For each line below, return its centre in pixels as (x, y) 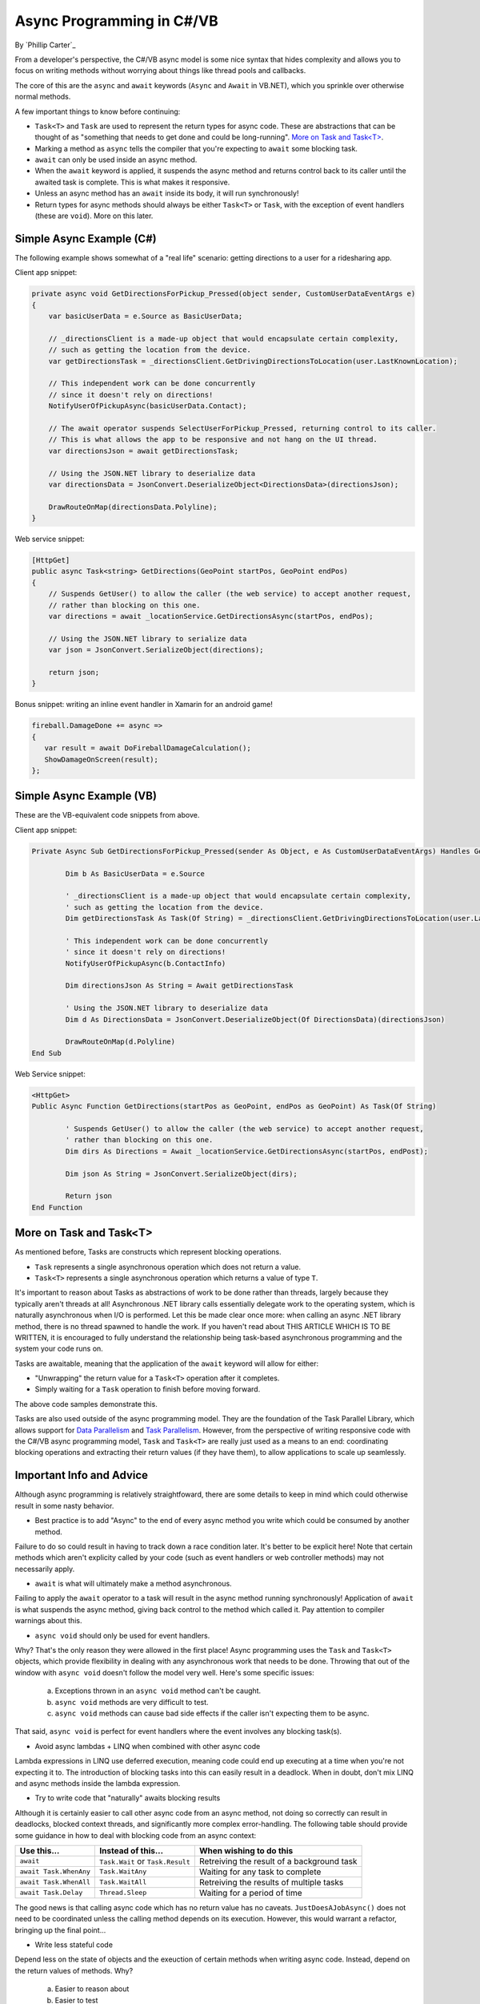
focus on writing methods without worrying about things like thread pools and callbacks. (160, 71)
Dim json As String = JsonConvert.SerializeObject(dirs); (181, 1174)
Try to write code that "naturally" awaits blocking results (128, 1798)
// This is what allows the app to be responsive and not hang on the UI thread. (213, 440)
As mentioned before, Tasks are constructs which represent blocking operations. (148, 1252)
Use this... (40, 1850)
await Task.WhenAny (55, 1872)
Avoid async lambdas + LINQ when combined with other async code (148, 1746)
